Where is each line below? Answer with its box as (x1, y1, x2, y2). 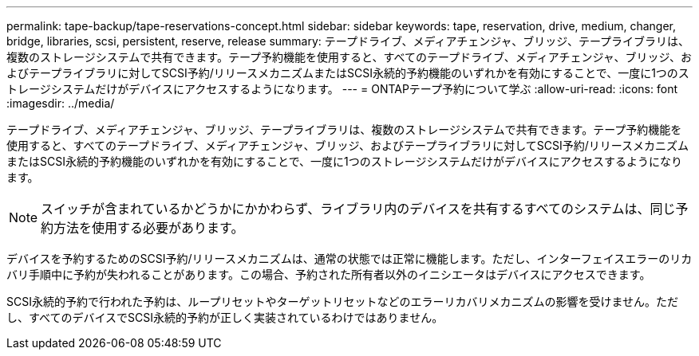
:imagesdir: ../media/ (6, 96, 115, 110)
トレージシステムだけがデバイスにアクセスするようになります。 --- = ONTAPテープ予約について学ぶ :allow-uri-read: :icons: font (6, 82, 677, 96)
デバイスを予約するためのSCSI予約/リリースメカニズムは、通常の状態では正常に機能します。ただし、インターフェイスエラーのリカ (6, 252, 693, 265)
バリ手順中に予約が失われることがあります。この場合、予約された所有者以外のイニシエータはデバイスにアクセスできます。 (6, 268, 651, 281)
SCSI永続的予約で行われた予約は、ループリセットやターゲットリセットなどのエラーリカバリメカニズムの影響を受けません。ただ (6, 295, 678, 308)
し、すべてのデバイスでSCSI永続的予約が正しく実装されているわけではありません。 (6, 311, 444, 324)
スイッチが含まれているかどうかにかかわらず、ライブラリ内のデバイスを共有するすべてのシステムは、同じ (41, 201, 676, 217)
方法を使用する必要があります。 (53, 220, 244, 236)
